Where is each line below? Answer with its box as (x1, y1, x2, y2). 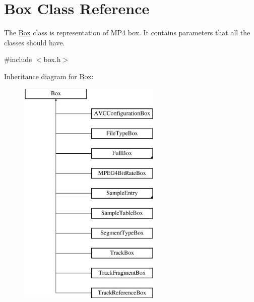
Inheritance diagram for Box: (4, 71, 94, 81)
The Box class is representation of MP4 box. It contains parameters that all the (4, 27, 250, 38)
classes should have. (4, 37, 65, 47)
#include (4, 54, 32, 65)
